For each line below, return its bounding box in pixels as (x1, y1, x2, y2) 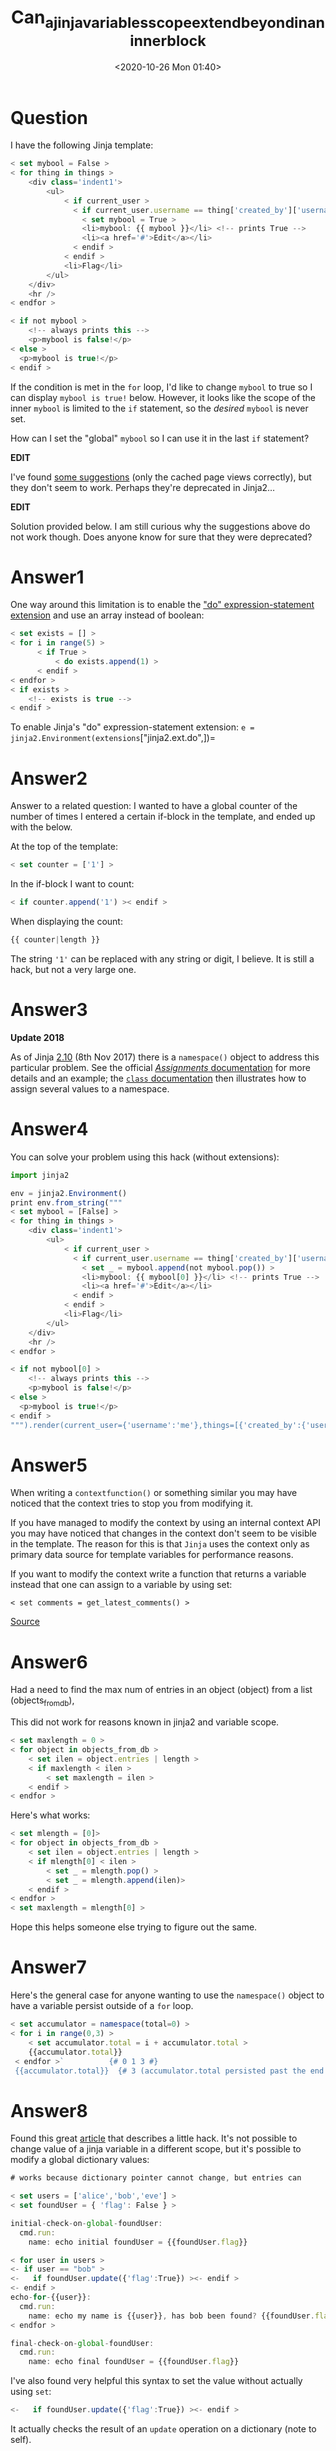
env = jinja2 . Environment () (10, 1188, 128, 1198)
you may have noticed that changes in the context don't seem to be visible (10, 1527, 318, 1540)
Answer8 (10, 2099, 88, 2122)
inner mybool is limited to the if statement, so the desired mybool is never (10, 402, 309, 414)
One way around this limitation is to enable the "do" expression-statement (10, 599, 315, 611)
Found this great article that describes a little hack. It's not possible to (10, 2132, 298, 2145)
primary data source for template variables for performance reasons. (10, 1549, 294, 1561)
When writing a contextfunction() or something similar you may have (10, 1487, 298, 1499)
